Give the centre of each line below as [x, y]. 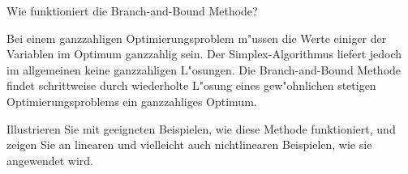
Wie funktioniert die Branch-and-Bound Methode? [132, 11]
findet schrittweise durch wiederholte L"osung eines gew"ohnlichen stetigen [191, 85]
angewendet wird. [50, 160]
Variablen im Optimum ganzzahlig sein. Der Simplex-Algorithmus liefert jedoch [204, 54]
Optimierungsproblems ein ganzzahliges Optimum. [132, 101]
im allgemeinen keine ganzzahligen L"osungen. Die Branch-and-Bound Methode [204, 69]
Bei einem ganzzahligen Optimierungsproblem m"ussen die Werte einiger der [197, 38]
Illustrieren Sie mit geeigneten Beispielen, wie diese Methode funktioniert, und [201, 128]
